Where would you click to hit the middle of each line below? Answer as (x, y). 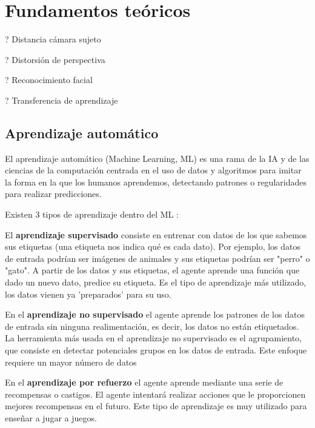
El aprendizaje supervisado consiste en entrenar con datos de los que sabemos (156, 234)
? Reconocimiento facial (49, 80)
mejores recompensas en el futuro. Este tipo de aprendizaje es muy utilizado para (156, 406)
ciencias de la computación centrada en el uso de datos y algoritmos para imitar (153, 170)
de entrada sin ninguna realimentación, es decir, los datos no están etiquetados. (152, 326)
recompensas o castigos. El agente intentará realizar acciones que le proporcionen (155, 394)
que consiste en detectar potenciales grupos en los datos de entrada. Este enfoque (156, 350)
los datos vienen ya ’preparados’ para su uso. (88, 294)
